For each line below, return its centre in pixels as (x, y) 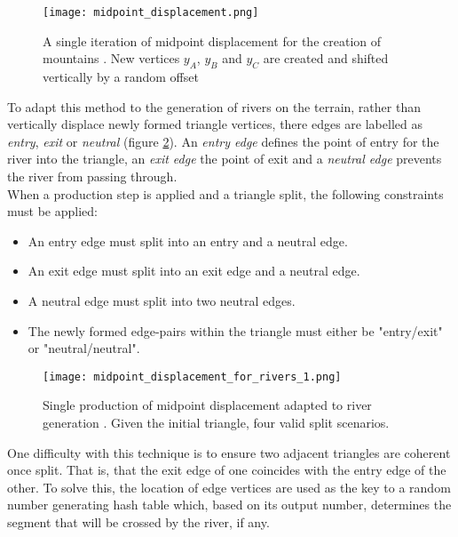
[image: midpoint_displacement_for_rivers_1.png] (192, 377)
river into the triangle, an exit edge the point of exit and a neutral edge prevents (225, 159)
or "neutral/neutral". (84, 348)
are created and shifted (326, 58)
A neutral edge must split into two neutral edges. (162, 300)
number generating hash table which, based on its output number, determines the (229, 505)
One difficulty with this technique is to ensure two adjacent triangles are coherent (229, 452)
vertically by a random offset (121, 77)
